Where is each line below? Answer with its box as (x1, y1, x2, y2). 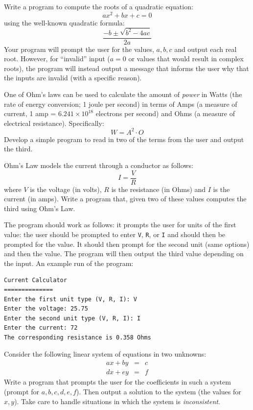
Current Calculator (4, 276, 67, 284)
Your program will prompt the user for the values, (4, 44, 154, 54)
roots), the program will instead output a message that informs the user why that (4, 63, 249, 73)
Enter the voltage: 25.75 (4, 305, 88, 313)
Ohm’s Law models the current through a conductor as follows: (4, 160, 193, 170)
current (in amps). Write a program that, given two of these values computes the (4, 193, 247, 204)
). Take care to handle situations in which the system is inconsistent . (14, 396, 220, 406)
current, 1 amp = (4, 108, 56, 119)
